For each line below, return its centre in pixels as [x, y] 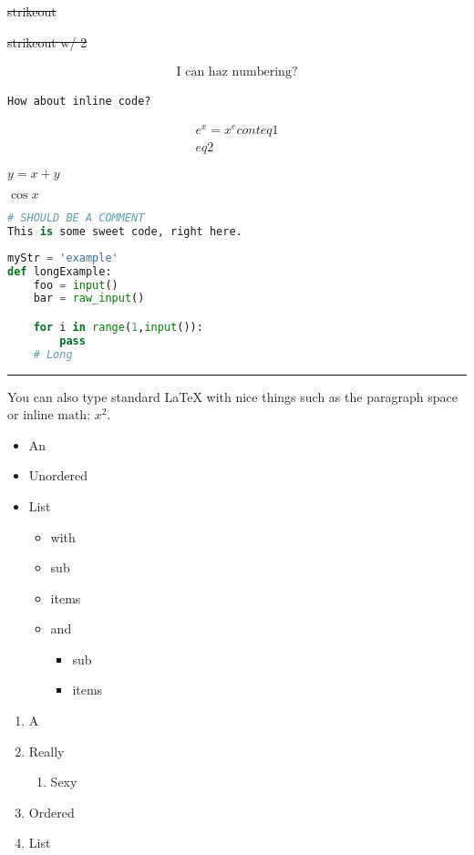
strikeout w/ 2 [47, 41]
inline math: [57, 416]
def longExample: [60, 271]
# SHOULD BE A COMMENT [76, 218]
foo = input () [76, 285]
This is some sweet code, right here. [125, 231]
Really [46, 751]
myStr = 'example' [63, 258]
